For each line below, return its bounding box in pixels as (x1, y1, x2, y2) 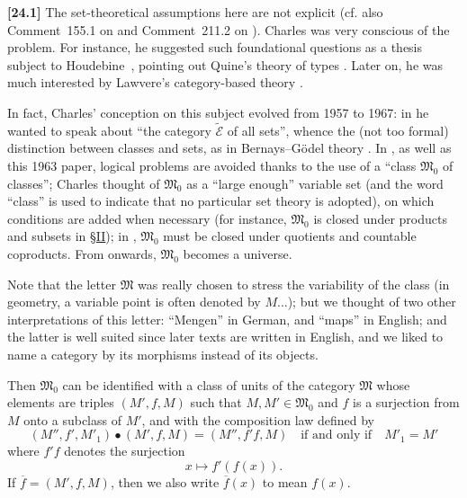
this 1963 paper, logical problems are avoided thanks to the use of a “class (7, 156, 417, 174)
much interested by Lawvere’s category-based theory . (7, 73, 303, 92)
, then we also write (110, 472, 220, 491)
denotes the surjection (64, 441, 185, 460)
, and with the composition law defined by (141, 410, 374, 429)
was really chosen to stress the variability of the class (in (137, 274, 450, 293)
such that (190, 393, 242, 412)
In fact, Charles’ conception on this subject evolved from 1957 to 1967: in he (7, 102, 429, 121)
